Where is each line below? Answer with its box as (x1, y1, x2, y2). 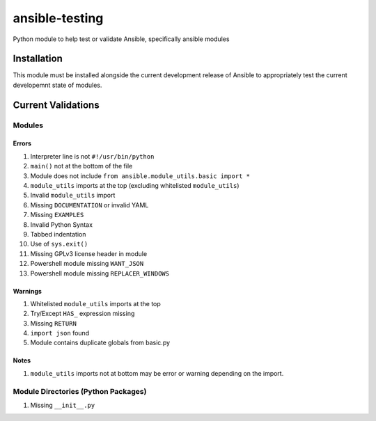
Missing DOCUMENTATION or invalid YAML (30, 200, 149, 209)
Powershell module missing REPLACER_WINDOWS (30, 269, 170, 278)
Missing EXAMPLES (30, 211, 84, 219)
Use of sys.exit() (30, 240, 88, 248)
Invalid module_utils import (30, 191, 116, 200)
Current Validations (13, 99, 100, 111)
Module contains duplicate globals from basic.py (30, 338, 171, 347)
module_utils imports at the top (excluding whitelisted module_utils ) (30, 181, 240, 189)
